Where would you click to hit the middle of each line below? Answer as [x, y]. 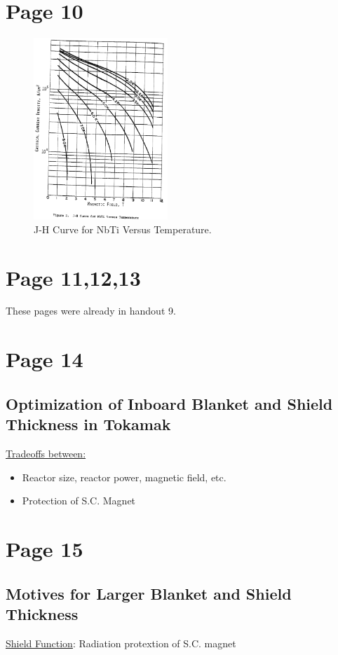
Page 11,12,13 [73, 277]
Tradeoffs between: [46, 454]
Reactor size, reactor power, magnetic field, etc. [124, 477]
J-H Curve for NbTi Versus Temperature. [123, 229]
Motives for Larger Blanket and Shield [149, 593]
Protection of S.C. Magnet [79, 501]
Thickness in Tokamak [88, 424]
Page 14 [45, 359]
